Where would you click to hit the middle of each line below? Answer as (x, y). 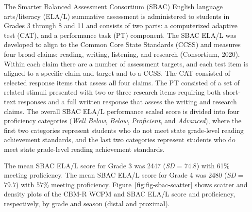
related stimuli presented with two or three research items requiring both (112, 92)
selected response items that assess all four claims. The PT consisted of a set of (122, 82)
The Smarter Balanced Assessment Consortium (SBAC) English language (113, 6)
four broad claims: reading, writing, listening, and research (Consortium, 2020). (122, 54)
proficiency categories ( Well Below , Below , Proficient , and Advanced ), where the (123, 121)
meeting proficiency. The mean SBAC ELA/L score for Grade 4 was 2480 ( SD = (124, 175)
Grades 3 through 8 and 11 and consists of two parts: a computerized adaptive (121, 25)
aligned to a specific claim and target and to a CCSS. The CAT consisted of (117, 73)
